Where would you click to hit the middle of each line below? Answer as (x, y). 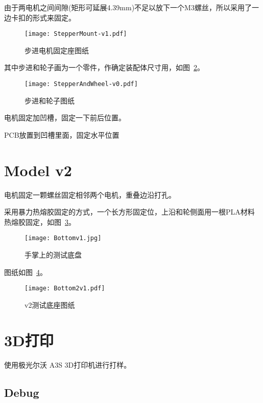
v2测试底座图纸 (50, 304)
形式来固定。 (54, 17)
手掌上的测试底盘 (53, 255)
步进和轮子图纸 (50, 100)
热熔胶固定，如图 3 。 (40, 221)
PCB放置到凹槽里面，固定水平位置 (62, 134)
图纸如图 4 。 (26, 272)
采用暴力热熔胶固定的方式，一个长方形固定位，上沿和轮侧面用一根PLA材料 (129, 212)
